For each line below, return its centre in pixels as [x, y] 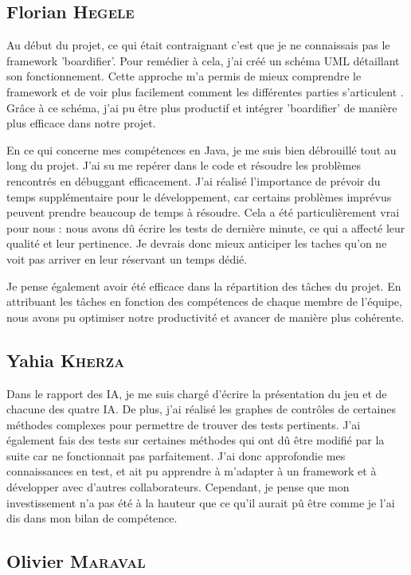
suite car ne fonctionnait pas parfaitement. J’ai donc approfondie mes [176, 455]
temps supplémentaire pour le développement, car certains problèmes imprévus [199, 196]
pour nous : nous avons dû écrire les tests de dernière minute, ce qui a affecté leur [206, 227]
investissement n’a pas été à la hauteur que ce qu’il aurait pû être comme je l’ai [201, 502]
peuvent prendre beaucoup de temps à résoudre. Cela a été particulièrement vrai [203, 212]
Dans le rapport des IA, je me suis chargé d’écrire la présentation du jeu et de [197, 393]
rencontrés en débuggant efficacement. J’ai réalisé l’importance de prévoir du [194, 180]
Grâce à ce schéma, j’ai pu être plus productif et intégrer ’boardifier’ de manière [202, 107]
